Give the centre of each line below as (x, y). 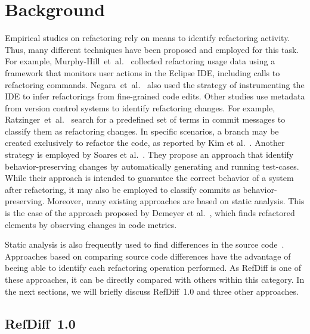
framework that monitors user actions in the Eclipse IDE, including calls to (142, 72)
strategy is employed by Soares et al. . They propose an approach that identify (149, 154)
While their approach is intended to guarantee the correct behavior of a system (149, 178)
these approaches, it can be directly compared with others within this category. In (155, 279)
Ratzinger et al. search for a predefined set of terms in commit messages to (145, 119)
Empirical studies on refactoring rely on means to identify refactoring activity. (148, 38)
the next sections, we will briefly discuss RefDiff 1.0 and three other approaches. (152, 291)
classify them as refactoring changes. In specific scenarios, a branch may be (142, 131)
